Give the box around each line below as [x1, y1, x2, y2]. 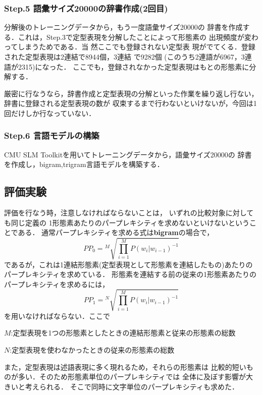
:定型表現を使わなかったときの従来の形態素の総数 [10, 345, 175, 355]
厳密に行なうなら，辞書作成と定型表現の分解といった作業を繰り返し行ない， [4, 88, 258, 98]
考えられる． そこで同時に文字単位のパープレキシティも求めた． [25, 381, 239, 391]
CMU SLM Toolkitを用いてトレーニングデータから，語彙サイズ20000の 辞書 [4, 149, 252, 159]
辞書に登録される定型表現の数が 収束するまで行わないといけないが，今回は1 [4, 98, 257, 108]
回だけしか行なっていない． [4, 107, 96, 118]
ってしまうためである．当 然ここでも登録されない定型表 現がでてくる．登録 [4, 41, 255, 52]
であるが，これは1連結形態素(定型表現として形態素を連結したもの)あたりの [4, 259, 253, 269]
